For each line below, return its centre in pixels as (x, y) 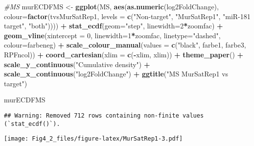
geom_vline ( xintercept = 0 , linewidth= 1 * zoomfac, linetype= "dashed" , (112, 35)
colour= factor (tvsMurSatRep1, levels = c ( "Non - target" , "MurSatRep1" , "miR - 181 (127, 16)
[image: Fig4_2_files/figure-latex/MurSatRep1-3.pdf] (93, 139)
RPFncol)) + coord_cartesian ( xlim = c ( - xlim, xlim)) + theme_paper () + (124, 54)
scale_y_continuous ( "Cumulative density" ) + (77, 64)
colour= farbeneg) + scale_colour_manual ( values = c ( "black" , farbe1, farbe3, (125, 45)
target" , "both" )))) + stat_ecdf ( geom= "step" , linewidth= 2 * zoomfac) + (114, 26)
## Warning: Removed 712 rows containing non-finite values (104, 115)
